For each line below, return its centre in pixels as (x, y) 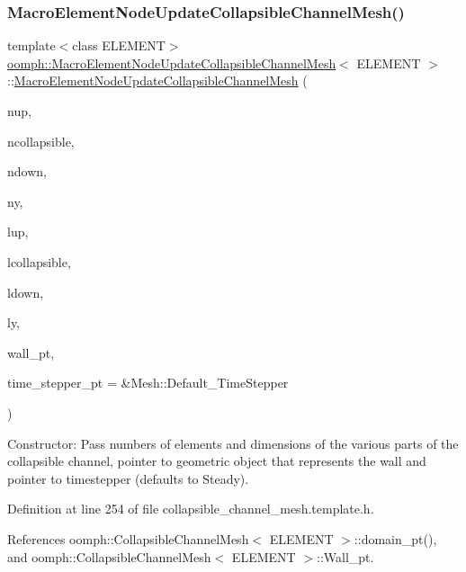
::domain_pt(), (395, 538)
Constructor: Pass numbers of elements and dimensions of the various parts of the (233, 443)
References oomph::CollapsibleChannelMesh (128, 538)
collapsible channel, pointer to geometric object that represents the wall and (217, 461)
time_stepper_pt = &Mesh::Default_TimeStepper (148, 383)
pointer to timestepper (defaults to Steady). (128, 478)
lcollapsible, (39, 261)
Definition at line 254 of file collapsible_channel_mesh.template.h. (191, 509)
